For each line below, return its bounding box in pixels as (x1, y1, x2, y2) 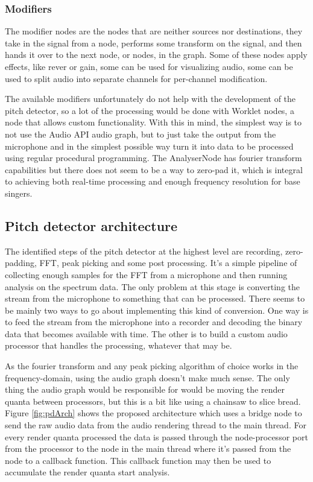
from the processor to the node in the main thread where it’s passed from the (5, 442, 291, 455)
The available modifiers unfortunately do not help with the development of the (5, 92, 296, 105)
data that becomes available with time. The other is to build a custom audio (5, 327, 288, 340)
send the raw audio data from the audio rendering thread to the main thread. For (5, 419, 306, 431)
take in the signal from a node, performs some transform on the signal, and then (5, 36, 302, 49)
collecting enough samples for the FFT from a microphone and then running (5, 268, 288, 281)
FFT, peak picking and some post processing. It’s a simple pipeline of (39, 256, 297, 269)
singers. (5, 186, 33, 199)
